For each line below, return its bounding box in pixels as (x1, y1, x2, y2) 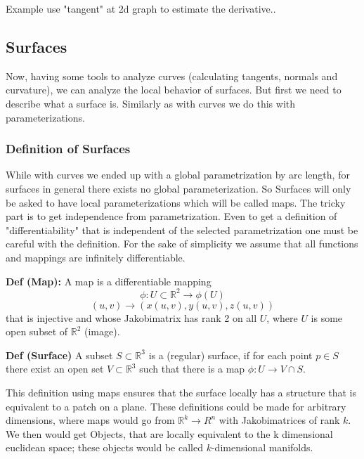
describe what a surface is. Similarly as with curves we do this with (6, 96, 296, 110)
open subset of (6, 324, 68, 339)
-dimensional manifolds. (211, 440, 313, 455)
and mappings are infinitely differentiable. (6, 250, 186, 264)
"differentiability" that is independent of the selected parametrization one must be (6, 222, 358, 237)
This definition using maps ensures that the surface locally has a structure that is (6, 385, 357, 400)
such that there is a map (139, 361, 245, 376)
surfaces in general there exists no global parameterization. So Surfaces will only (6, 181, 351, 195)
